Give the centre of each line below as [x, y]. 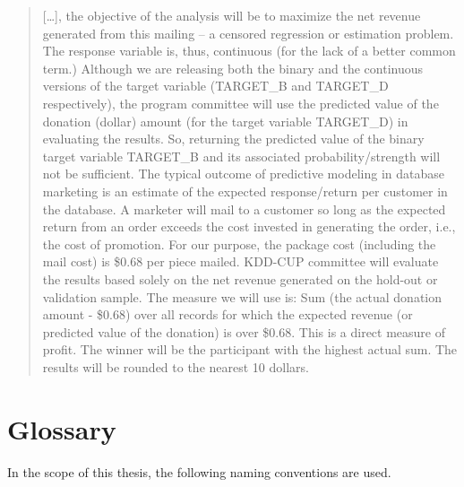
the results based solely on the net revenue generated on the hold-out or [240, 278]
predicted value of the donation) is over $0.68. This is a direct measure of [244, 331]
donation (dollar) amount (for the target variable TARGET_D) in [225, 121]
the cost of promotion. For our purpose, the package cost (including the [239, 243]
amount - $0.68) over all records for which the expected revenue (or [228, 314]
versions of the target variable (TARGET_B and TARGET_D [215, 86]
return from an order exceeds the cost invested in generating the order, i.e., [249, 226]
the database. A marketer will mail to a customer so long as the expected [244, 209]
